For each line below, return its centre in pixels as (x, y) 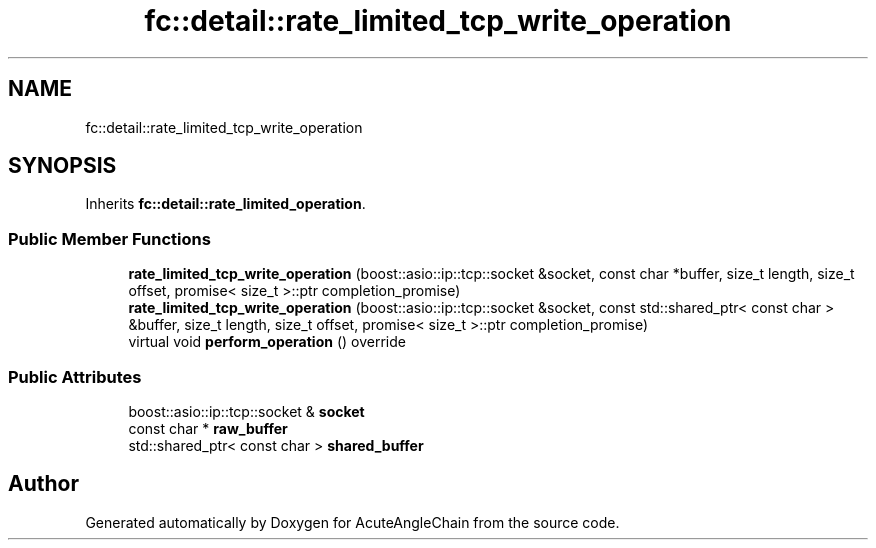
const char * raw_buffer (208, 428)
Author (43, 484)
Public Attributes (75, 376)
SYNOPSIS (62, 166)
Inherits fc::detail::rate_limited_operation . (225, 204)
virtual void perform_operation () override (267, 342)
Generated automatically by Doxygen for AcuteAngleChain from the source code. (352, 522)
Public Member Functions (109, 238)
